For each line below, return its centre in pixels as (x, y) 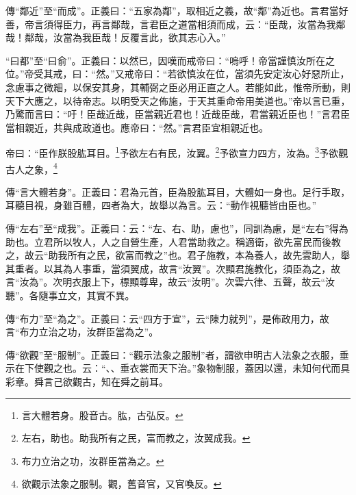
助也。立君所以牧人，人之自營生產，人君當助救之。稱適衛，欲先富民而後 (168, 241)
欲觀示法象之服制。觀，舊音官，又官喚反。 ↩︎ (122, 484)
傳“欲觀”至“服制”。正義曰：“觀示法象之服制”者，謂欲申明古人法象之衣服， (173, 354)
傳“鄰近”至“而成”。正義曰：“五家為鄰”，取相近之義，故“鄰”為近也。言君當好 (177, 10)
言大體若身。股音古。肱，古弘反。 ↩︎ (102, 415)
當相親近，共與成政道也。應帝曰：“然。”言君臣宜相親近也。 (137, 127)
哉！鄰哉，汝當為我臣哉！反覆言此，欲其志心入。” (116, 37)
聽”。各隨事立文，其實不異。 (70, 295)
